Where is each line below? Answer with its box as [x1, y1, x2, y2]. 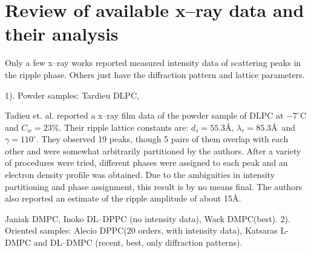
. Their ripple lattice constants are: [59, 120, 189, 133]
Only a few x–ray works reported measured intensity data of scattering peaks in [5, 56, 301, 69]
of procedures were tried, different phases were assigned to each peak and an [5, 156, 288, 169]
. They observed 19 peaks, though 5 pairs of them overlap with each [36, 133, 289, 145]
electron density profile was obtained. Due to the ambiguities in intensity [5, 168, 275, 181]
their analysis [5, 21, 119, 46]
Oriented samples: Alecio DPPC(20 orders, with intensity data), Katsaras [5, 224, 278, 237]
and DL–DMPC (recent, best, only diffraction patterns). [33, 236, 243, 249]
